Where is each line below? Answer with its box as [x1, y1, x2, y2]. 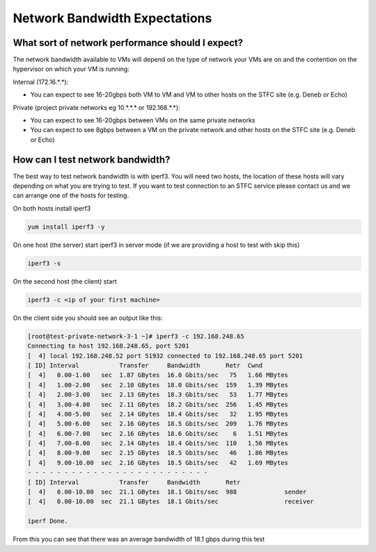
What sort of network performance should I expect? [13, 37, 244, 49]
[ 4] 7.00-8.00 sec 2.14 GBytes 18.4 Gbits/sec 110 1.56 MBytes [27, 439, 289, 448]
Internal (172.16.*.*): [13, 77, 69, 86]
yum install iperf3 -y [27, 222, 105, 231]
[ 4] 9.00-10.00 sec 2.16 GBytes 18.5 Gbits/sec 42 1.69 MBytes [27, 459, 289, 466]
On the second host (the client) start [13, 277, 118, 285]
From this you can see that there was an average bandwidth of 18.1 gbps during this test [13, 535, 265, 544]
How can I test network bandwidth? [13, 154, 171, 165]
